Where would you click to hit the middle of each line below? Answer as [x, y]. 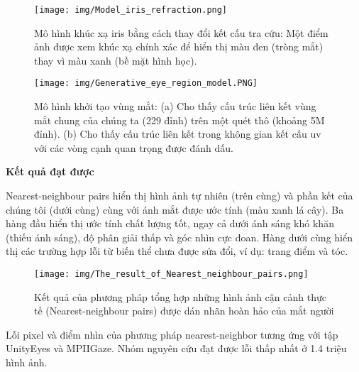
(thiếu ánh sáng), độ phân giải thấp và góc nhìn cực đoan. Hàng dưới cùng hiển [179, 237]
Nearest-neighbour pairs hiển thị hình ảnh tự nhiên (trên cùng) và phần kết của [179, 196]
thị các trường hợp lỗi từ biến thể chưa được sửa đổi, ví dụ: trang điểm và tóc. [177, 251]
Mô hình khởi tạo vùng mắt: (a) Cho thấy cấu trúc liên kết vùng [175, 106]
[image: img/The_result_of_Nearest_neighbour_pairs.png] [171, 274]
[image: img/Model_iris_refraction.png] [131, 10]
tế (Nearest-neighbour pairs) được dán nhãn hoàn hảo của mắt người [184, 311]
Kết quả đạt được [50, 171]
